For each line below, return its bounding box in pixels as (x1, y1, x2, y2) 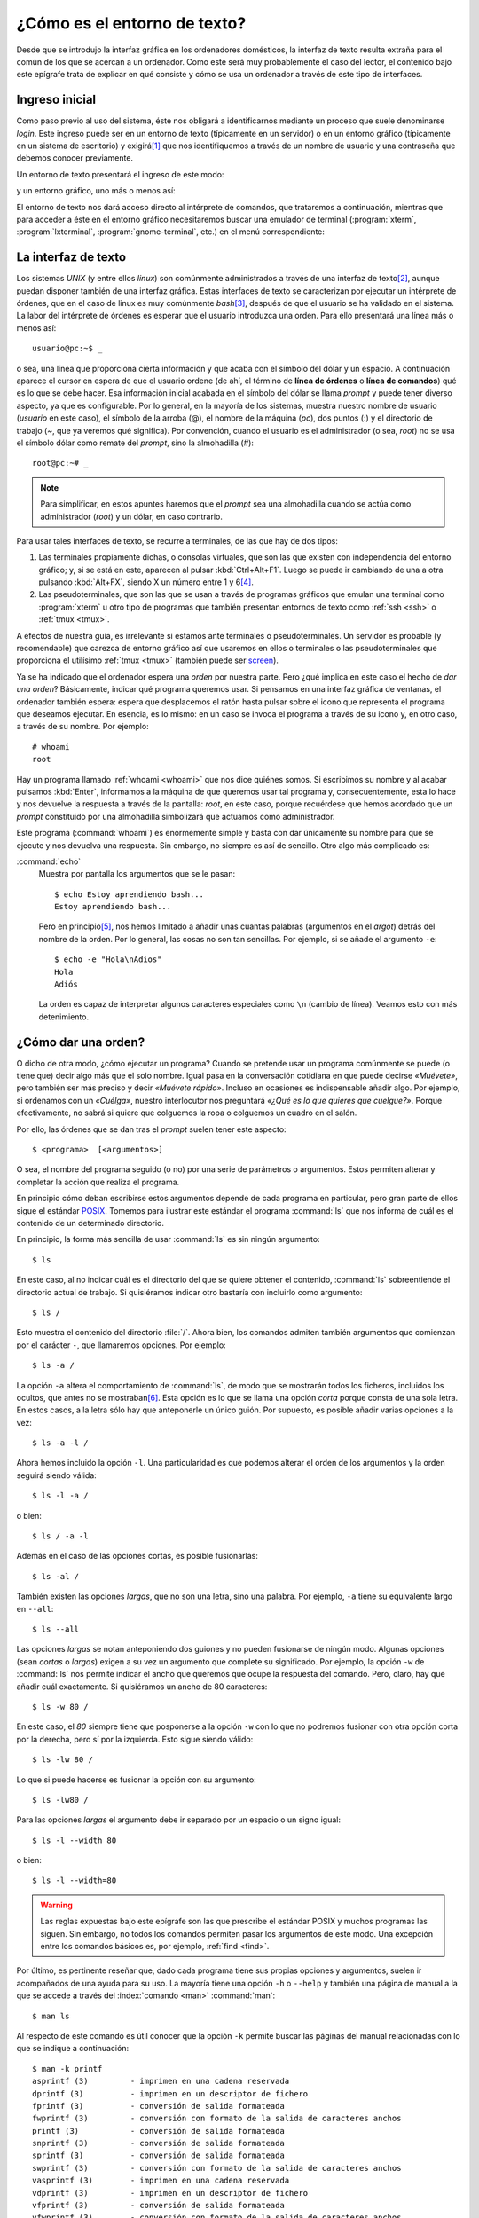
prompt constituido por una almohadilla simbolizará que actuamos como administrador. (16, 811, 335, 822)
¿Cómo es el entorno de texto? (16, 13, 247, 33)
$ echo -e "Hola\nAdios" (54, 955, 162, 964)
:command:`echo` (16, 856, 82, 867)
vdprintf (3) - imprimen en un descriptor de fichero (32, 2188, 309, 2198)
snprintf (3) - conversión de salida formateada (32, 2138, 286, 2149)
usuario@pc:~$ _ (32, 343, 103, 354)
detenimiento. (38, 1011, 89, 1022)
